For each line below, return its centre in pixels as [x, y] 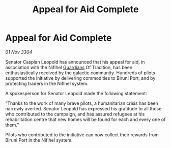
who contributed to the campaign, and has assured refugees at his [75, 114]
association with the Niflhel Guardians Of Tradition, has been [69, 67]
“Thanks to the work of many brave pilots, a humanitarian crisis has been [82, 103]
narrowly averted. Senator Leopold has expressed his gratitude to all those [83, 108]
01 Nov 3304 [19, 52]
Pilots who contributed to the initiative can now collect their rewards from [82, 135]
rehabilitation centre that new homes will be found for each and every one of [85, 119]
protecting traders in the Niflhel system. [47, 83]
